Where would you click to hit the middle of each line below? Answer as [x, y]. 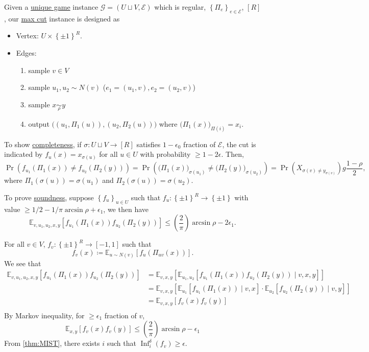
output [39, 123]
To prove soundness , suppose [49, 197]
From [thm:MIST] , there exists [52, 343]
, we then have [126, 209]
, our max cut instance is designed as [62, 18]
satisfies [149, 144]
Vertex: [27, 36]
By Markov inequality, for [44, 315]
